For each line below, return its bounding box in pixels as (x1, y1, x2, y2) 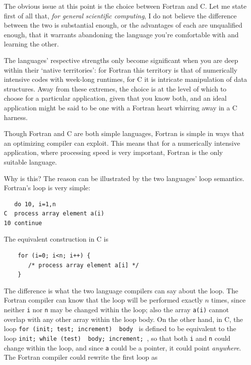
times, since (211, 295, 246, 305)
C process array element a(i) (4, 210, 104, 217)
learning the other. (4, 39, 59, 49)
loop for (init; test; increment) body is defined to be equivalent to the (4, 323, 236, 334)
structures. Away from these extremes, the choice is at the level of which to (4, 83, 227, 93)
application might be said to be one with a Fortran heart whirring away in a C (4, 102, 237, 112)
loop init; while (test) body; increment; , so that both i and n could (4, 333, 231, 343)
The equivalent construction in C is (4, 234, 109, 244)
